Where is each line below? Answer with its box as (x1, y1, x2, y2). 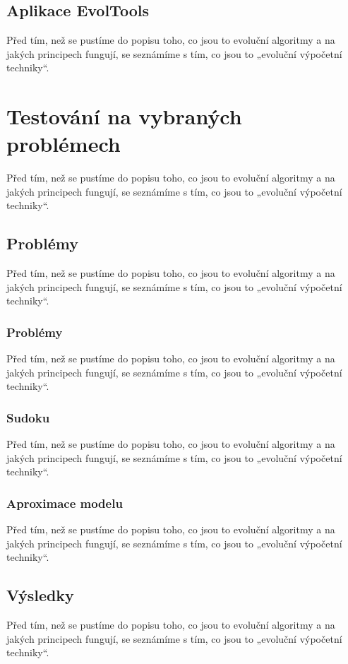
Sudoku (6, 408, 50, 426)
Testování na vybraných (6, 102, 242, 131)
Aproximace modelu (6, 494, 123, 511)
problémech (6, 129, 121, 158)
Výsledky (6, 584, 74, 606)
